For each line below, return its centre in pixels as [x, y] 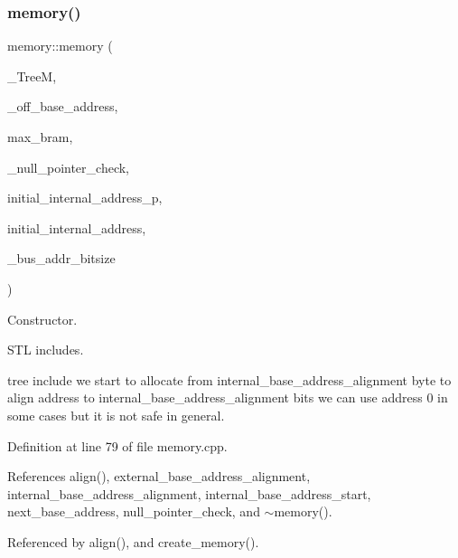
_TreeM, [32, 76]
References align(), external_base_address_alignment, [159, 476]
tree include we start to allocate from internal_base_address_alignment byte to [229, 379]
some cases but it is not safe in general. [116, 415]
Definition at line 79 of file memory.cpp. [117, 445]
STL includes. [46, 350]
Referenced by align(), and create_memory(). [133, 541]
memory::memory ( [60, 46]
